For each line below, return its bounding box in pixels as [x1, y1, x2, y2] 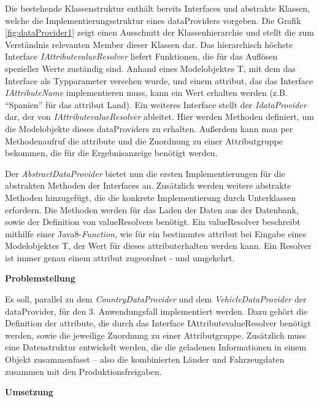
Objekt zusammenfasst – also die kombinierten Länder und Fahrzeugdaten [5, 353, 285, 366]
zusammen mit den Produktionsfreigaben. [5, 365, 162, 377]
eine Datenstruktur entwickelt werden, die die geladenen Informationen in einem [5, 341, 307, 353]
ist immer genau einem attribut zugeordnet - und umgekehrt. [5, 251, 235, 264]
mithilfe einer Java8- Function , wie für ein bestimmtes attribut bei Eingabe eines [5, 227, 306, 240]
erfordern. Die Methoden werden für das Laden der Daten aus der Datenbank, [5, 203, 299, 216]
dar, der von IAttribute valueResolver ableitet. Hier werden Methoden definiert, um [5, 110, 314, 123]
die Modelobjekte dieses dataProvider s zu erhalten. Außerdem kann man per [5, 122, 293, 135]
